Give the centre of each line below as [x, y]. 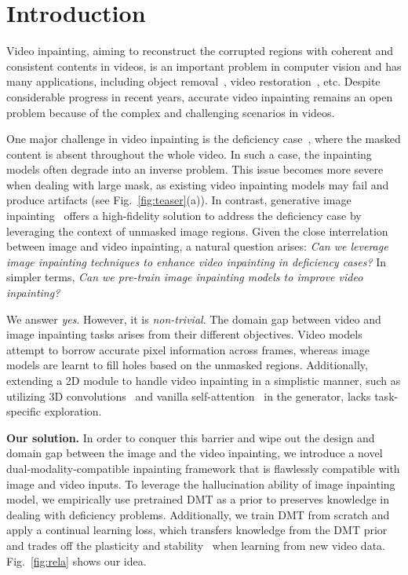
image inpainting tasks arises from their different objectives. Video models [184, 334]
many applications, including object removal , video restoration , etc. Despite [193, 81]
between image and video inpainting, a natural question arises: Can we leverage [197, 246]
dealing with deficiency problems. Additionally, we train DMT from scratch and [198, 514]
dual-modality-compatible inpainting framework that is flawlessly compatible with [203, 468]
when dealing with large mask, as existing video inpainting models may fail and [198, 184]
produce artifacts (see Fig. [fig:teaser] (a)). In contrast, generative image [179, 200]
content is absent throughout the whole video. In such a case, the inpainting [189, 154]
